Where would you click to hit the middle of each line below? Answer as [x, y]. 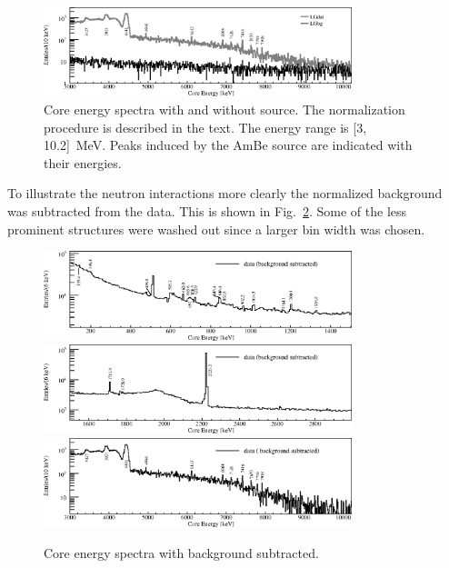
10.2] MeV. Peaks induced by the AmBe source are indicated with [228, 145]
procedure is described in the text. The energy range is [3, [205, 127]
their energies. [83, 162]
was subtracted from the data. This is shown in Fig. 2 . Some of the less [207, 210]
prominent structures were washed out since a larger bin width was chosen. [216, 229]
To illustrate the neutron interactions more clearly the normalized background [225, 193]
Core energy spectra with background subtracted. [181, 553]
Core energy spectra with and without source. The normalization [224, 109]
